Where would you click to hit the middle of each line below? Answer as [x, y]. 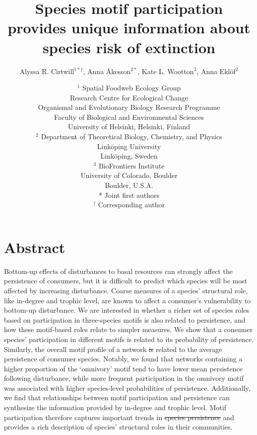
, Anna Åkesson [107, 71]
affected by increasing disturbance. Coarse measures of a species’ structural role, [126, 290]
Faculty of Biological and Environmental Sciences [129, 117]
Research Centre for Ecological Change [129, 97]
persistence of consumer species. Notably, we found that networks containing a [123, 359]
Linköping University [129, 146]
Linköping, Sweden [129, 156]
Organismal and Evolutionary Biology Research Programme [129, 107]
